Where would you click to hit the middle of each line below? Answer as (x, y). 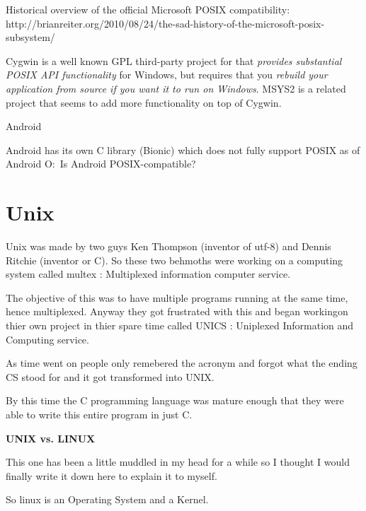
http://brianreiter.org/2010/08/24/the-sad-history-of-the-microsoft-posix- (165, 23)
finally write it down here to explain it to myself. (111, 475)
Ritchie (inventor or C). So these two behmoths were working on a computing (175, 260)
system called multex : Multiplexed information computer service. (148, 274)
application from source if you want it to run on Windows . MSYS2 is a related (176, 88)
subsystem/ (30, 37)
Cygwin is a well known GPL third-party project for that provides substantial (174, 60)
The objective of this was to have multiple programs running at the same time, (177, 297)
